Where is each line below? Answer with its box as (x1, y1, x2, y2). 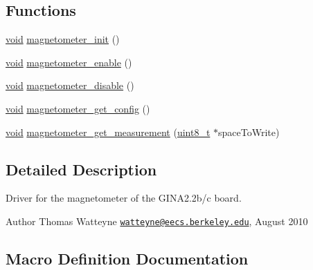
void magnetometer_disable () (6, 78, 134, 93)
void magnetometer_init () (6, 32, 120, 46)
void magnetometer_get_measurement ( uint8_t (6, 124, 211, 139)
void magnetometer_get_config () (6, 101, 150, 115)
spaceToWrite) (218, 124, 280, 139)
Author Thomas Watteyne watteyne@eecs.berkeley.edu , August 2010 (6, 213, 308, 228)
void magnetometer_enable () (6, 55, 132, 69)
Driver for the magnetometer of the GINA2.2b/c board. (6, 191, 242, 205)
